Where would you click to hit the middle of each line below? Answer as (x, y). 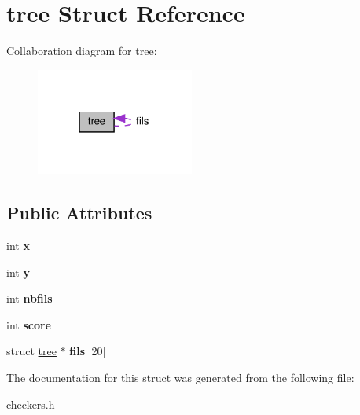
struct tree (31, 351)
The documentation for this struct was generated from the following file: (180, 377)
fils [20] (88, 351)
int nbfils (29, 298)
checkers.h (31, 404)
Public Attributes (79, 213)
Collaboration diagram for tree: (82, 51)
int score (29, 324)
